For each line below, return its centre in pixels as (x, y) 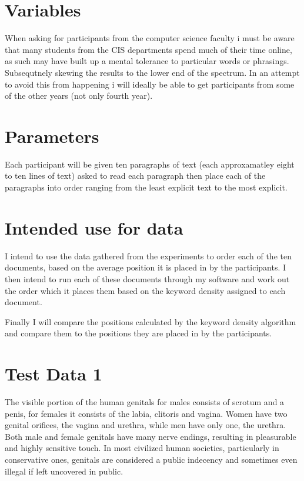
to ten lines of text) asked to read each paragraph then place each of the (135, 176)
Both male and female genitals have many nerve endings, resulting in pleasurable (151, 436)
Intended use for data (94, 227)
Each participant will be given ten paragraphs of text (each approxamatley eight (150, 164)
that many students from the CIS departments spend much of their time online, (148, 49)
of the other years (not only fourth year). (79, 96)
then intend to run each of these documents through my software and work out (147, 278)
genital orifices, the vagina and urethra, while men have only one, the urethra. (146, 425)
